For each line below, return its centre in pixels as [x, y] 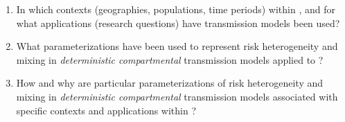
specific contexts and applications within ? [106, 110]
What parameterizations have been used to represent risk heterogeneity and [177, 46]
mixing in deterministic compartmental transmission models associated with [177, 96]
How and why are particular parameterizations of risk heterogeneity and [170, 83]
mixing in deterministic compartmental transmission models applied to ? [170, 59]
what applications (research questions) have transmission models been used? [178, 23]
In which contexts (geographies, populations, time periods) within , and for [176, 9]
